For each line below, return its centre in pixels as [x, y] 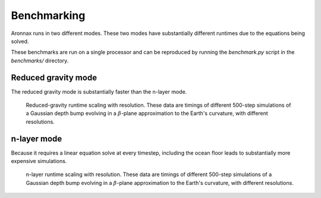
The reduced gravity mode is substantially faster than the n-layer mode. [99, 91]
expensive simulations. [39, 161]
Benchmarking [48, 15]
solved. [20, 41]
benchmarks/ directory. [40, 60]
